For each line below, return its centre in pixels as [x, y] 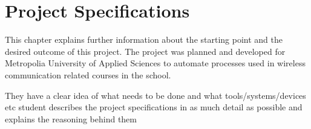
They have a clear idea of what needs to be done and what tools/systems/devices [155, 95]
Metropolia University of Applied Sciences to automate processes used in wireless [155, 63]
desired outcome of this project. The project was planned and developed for [145, 51]
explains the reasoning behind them [71, 118]
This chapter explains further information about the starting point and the [144, 39]
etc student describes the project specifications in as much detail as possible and [154, 107]
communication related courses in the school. [88, 74]
